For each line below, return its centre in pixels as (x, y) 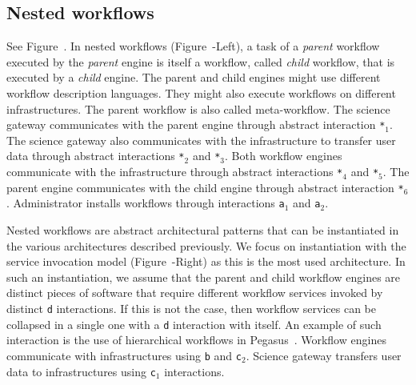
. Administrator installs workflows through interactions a (146, 203)
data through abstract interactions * (96, 156)
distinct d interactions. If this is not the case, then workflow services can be (192, 309)
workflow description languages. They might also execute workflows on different (201, 92)
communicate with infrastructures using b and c (124, 355)
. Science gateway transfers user (324, 355)
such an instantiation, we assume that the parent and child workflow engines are (204, 277)
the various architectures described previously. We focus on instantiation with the (206, 245)
